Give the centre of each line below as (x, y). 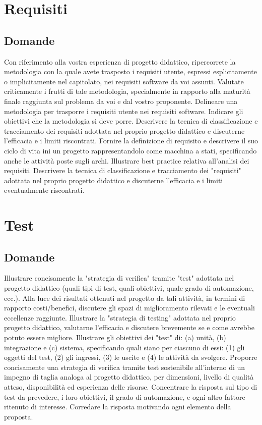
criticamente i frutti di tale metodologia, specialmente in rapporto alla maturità (127, 91)
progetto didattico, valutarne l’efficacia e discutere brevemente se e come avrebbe (129, 327)
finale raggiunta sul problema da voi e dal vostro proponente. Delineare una (121, 101)
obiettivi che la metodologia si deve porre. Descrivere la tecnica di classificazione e (131, 121)
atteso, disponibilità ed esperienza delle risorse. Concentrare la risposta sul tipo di (131, 387)
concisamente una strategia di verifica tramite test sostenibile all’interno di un (125, 367)
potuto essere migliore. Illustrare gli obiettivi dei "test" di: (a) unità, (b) (115, 337)
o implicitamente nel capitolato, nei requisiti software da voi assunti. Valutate (124, 81)
